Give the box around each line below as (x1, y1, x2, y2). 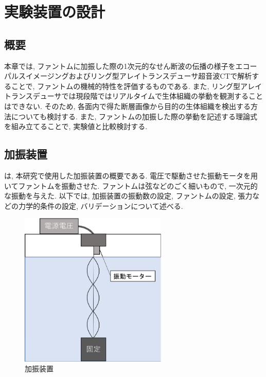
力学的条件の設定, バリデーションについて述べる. (18, 200, 183, 211)
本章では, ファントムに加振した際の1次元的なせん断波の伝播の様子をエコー (4, 60, 257, 71)
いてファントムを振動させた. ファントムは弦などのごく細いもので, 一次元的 (4, 180, 258, 191)
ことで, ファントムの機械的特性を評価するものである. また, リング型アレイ (11, 80, 262, 91)
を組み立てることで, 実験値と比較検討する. (4, 121, 148, 132)
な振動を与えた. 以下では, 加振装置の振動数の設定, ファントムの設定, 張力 (4, 190, 253, 201)
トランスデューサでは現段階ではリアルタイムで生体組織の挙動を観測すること (4, 91, 263, 101)
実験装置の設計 (4, 1, 105, 22)
